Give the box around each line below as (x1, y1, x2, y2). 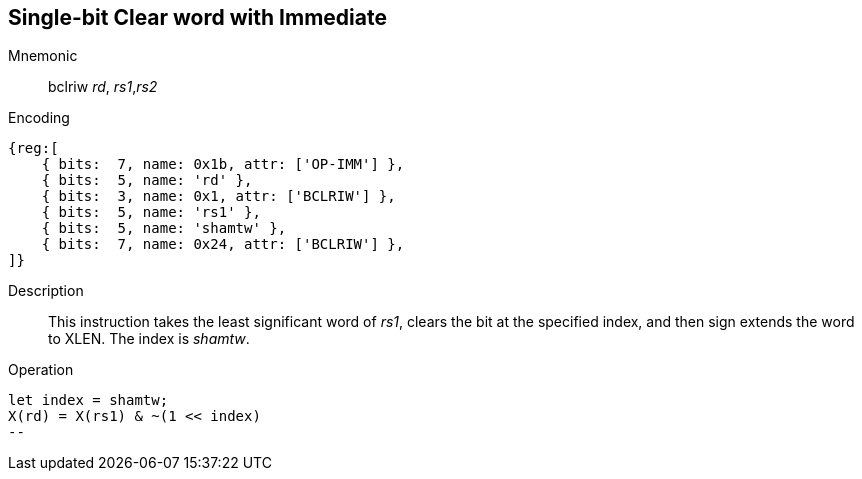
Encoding (8, 109, 70, 127)
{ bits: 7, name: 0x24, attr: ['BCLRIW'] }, (41, 236, 405, 253)
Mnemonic (8, 47, 78, 65)
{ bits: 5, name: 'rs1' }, (41, 204, 261, 221)
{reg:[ (8, 140, 59, 157)
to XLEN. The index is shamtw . (48, 330, 250, 348)
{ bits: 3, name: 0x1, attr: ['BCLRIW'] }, (41, 188, 396, 205)
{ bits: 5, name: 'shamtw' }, (41, 220, 287, 237)
